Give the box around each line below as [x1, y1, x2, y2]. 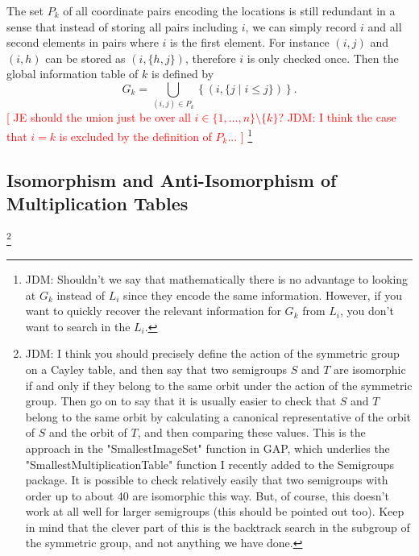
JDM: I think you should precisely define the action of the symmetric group [25, 345, 400, 362]
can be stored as [45, 49, 126, 66]
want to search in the [25, 317, 131, 334]
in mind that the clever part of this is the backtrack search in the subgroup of [25, 518, 410, 535]
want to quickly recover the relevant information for [25, 302, 281, 319]
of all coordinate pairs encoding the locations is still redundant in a [63, 2, 396, 19]
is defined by [151, 65, 214, 82]
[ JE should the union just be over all [6, 109, 191, 126]
